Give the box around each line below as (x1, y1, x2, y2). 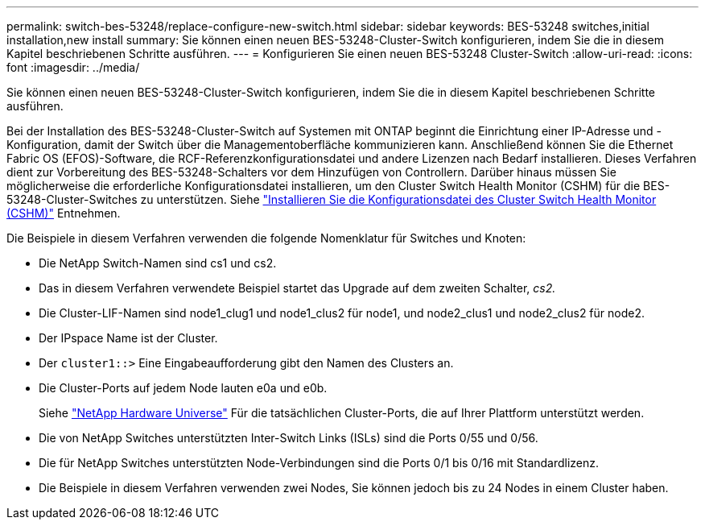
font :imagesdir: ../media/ (6, 60, 140, 74)
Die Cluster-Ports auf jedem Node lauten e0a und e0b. (39, 381, 328, 395)
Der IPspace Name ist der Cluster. (39, 331, 218, 345)
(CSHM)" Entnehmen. (6, 206, 121, 220)
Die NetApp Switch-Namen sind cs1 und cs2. (39, 256, 277, 270)
